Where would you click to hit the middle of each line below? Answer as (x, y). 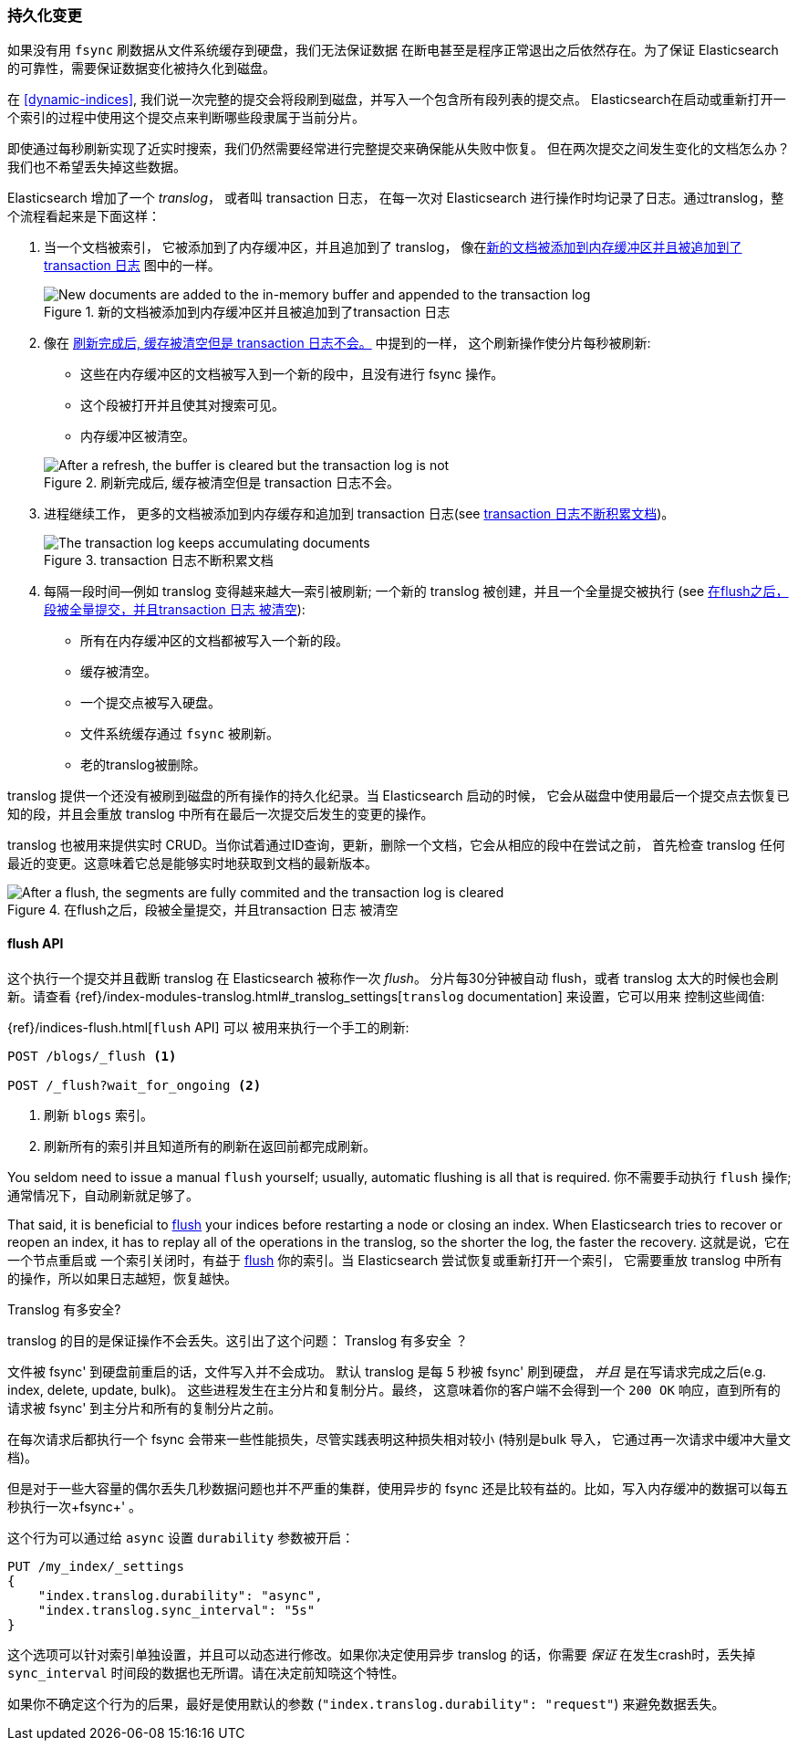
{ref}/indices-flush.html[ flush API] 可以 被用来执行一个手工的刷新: (208, 1027)
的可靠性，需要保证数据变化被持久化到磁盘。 (141, 68)
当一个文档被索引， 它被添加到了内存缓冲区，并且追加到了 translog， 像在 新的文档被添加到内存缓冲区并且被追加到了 (393, 247)
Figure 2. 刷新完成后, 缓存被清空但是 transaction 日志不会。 (222, 483)
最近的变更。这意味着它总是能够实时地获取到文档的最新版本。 (192, 864)
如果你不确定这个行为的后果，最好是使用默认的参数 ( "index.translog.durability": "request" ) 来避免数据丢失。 (366, 1703)
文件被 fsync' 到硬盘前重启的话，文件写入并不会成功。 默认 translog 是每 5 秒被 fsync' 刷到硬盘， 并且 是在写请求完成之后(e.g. (387, 1371)
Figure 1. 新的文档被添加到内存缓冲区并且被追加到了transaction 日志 (247, 312)
